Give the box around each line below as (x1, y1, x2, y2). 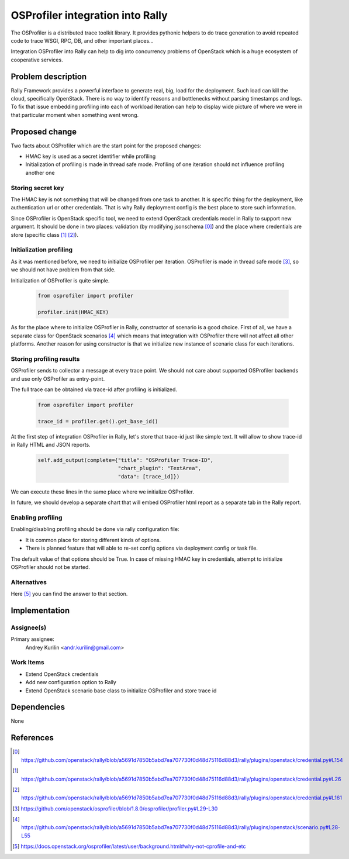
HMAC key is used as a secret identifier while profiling (25, 153, 156, 160)
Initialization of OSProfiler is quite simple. (11, 277, 110, 284)
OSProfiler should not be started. (11, 563, 91, 570)
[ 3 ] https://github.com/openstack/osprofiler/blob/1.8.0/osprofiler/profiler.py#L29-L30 (12, 805, 218, 812)
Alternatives (11, 578, 47, 586)
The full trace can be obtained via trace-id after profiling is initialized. (11, 386, 178, 393)
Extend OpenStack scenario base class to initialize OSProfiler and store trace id (25, 687, 217, 694)
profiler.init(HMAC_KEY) (37, 309, 109, 316)
